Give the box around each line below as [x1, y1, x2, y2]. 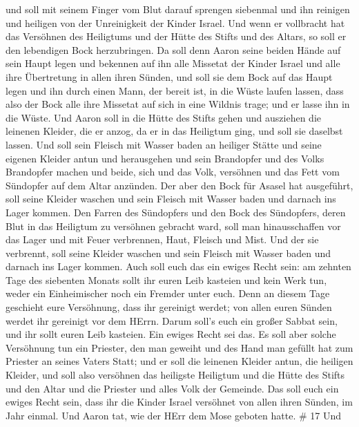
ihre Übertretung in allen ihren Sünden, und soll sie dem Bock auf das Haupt [6, 69, 333, 84]
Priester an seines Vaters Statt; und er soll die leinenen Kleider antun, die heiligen [6, 354, 353, 368]
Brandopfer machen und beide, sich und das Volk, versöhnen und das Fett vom [6, 164, 340, 179]
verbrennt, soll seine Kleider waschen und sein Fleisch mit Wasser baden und [6, 245, 331, 260]
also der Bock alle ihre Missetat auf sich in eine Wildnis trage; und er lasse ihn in [6, 97, 350, 111]
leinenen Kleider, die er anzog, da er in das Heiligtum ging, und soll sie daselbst [6, 124, 343, 138]
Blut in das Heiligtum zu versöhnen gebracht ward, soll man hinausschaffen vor [6, 218, 341, 233]
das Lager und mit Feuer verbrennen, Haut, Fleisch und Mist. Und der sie [6, 232, 319, 247]
